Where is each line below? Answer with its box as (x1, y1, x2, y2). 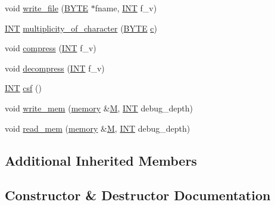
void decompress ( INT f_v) (5, 61, 105, 74)
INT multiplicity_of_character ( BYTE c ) (5, 21, 158, 34)
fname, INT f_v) (95, 2, 157, 14)
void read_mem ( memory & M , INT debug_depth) (5, 122, 190, 134)
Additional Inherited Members (5, 151, 197, 169)
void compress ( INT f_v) (5, 42, 96, 54)
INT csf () (5, 82, 42, 94)
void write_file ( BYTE (5, 2, 89, 14)
